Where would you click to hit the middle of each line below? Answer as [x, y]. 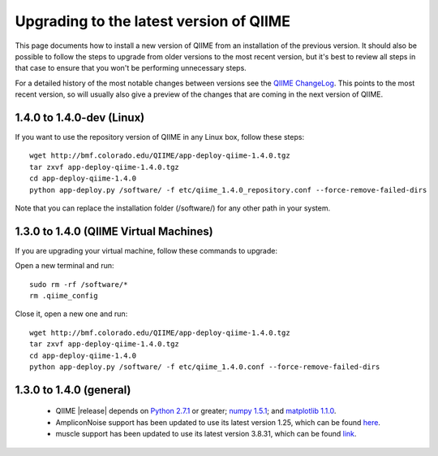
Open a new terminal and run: [64, 266]
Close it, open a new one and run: [71, 314]
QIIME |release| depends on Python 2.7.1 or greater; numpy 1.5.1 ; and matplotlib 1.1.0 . [196, 411]
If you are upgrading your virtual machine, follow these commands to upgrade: [146, 250]
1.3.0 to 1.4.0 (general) [73, 390]
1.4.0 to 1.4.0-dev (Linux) [80, 117]
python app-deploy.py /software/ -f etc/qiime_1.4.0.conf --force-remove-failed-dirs [205, 367]
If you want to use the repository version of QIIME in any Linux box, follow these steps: [159, 137]
